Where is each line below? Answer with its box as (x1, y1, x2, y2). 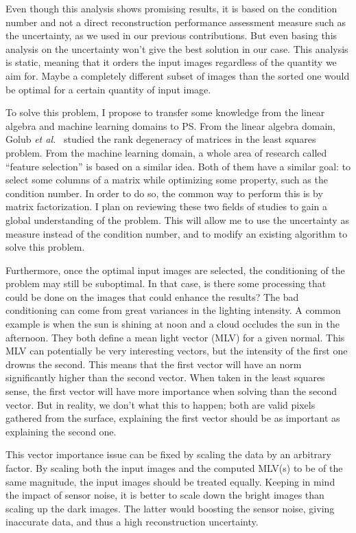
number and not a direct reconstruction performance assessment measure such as (5, 14, 346, 29)
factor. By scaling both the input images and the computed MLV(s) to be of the (5, 461, 343, 475)
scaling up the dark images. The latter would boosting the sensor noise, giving (5, 501, 335, 515)
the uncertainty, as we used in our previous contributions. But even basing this (5, 28, 337, 43)
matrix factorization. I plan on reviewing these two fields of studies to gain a (5, 199, 328, 214)
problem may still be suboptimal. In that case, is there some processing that (5, 276, 327, 291)
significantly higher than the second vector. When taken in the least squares (5, 370, 325, 385)
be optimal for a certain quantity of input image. (5, 82, 211, 96)
